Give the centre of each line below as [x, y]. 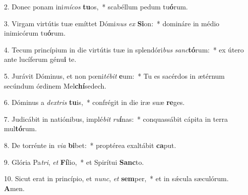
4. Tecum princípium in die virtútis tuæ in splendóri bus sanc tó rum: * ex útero [124, 49]
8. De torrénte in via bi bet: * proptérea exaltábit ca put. [90, 145]
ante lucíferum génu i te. [40, 59]
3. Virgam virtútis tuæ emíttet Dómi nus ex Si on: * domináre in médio [112, 23]
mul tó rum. [21, 128]
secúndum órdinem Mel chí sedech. [55, 85]
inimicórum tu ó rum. [35, 33]
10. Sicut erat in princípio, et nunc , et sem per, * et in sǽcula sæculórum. [116, 178]
